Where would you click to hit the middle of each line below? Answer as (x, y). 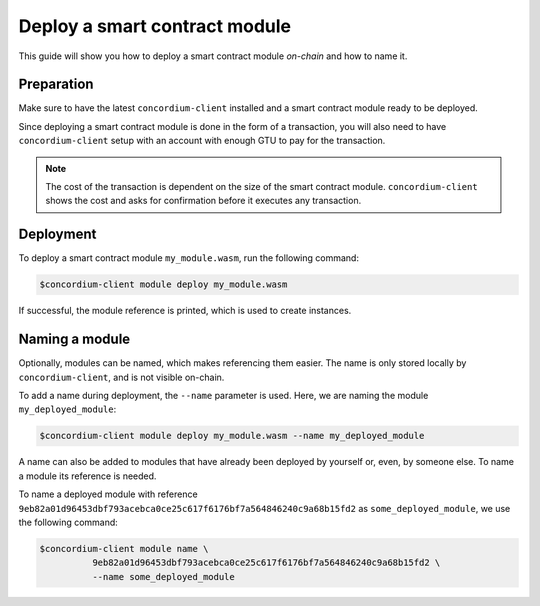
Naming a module (74, 339)
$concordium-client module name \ (124, 548)
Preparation (56, 84)
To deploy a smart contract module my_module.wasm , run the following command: (189, 258)
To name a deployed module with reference (108, 494)
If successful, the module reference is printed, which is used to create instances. (185, 311)
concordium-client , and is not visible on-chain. (121, 377)
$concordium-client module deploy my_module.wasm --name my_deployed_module (232, 436)
